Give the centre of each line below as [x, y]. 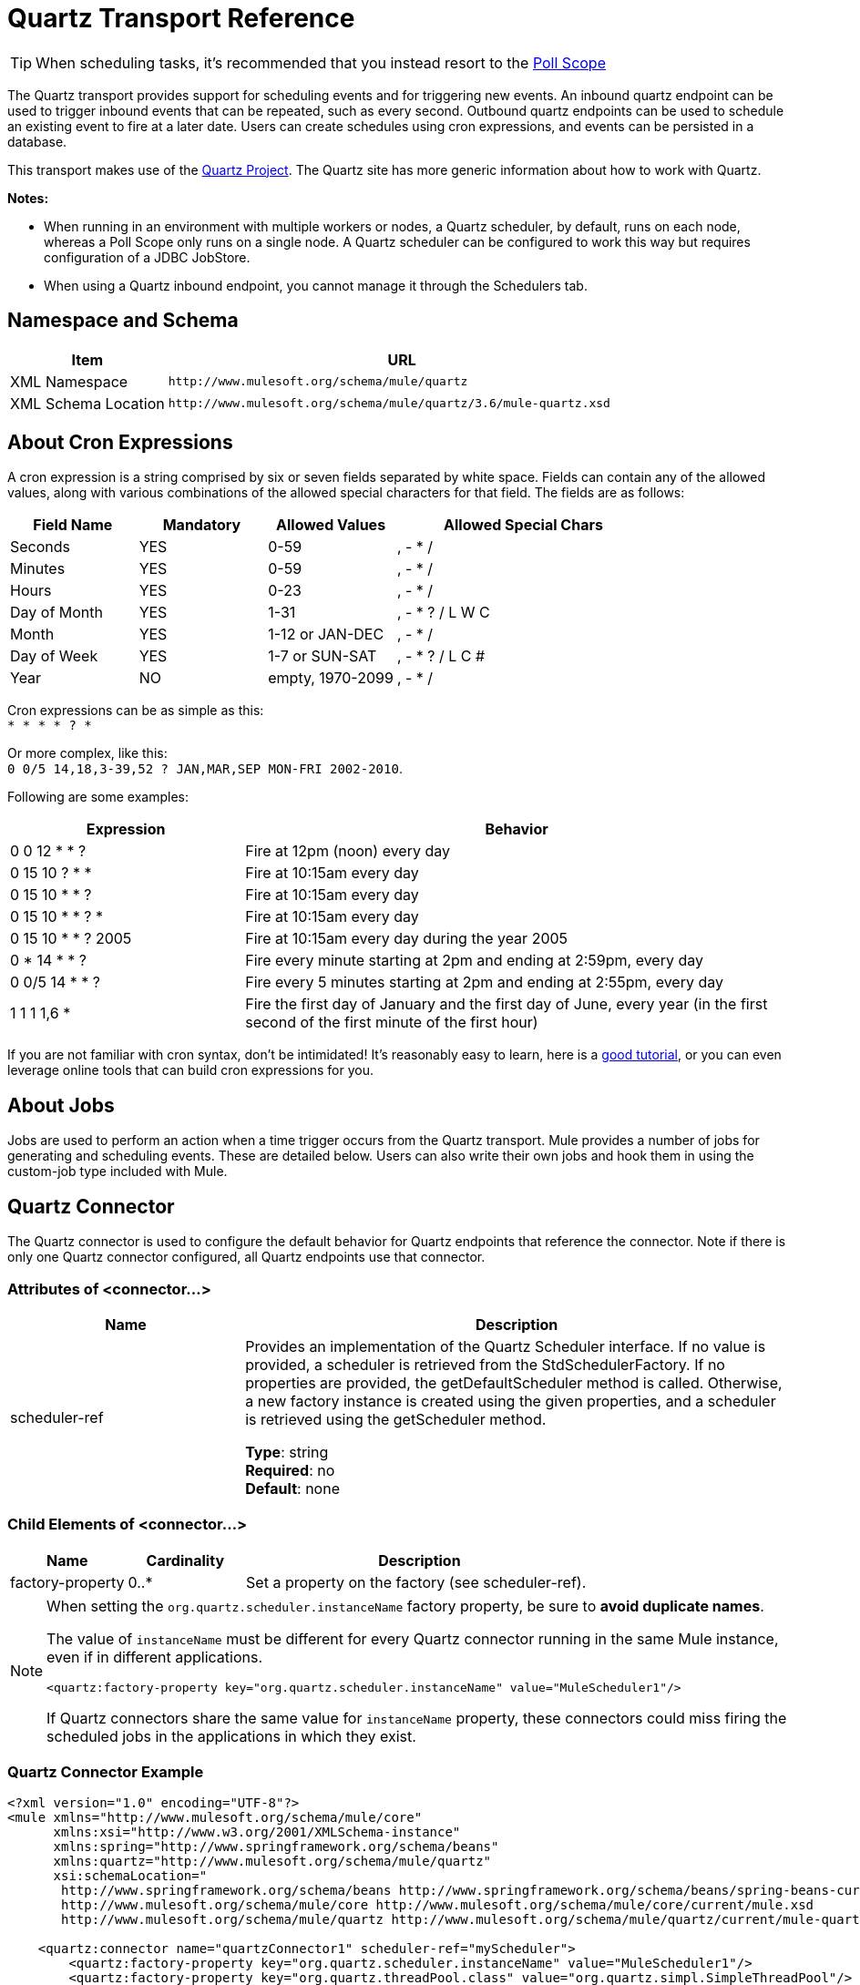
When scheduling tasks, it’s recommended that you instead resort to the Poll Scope [321, 62]
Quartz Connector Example [106, 1772]
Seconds [41, 547]
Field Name [73, 525]
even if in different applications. [155, 1657]
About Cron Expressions [120, 443]
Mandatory [202, 525]
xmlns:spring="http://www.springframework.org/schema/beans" [276, 1847]
